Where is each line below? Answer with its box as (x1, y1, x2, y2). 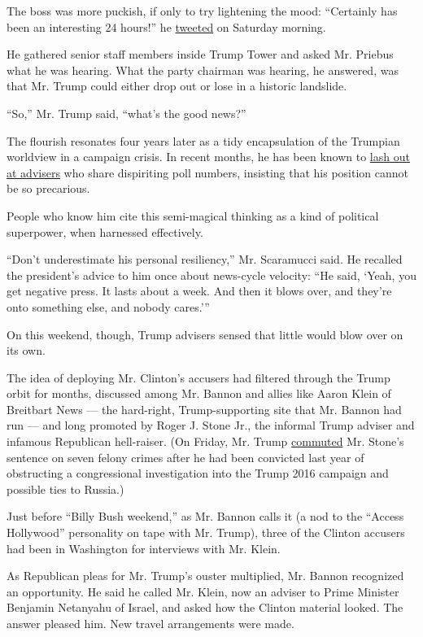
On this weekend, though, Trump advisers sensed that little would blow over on (7, 325, 403, 342)
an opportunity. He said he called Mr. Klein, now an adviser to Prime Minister (7, 582, 399, 600)
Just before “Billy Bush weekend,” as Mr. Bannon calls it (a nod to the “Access (7, 508, 404, 525)
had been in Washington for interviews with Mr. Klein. (7, 539, 281, 556)
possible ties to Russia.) (7, 480, 124, 497)
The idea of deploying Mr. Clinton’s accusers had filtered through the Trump (7, 369, 390, 386)
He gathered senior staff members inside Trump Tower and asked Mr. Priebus (7, 46, 394, 63)
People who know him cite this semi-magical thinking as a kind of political (7, 207, 379, 224)
